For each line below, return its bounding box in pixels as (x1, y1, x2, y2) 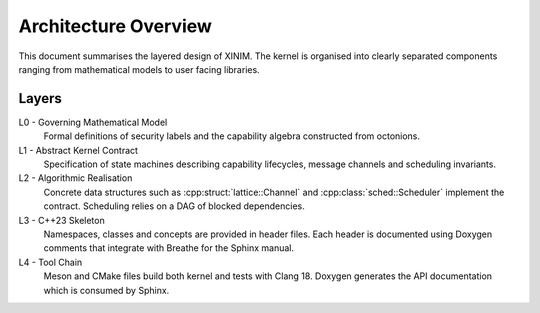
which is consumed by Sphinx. (43, 284, 170, 296)
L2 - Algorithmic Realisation (18, 172, 133, 184)
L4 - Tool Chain (18, 256, 83, 268)
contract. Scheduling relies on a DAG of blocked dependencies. (43, 200, 305, 212)
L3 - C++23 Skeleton (18, 214, 105, 226)
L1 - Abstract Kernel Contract (18, 144, 139, 156)
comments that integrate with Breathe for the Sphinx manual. (43, 242, 295, 254)
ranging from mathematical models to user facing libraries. (18, 63, 260, 75)
